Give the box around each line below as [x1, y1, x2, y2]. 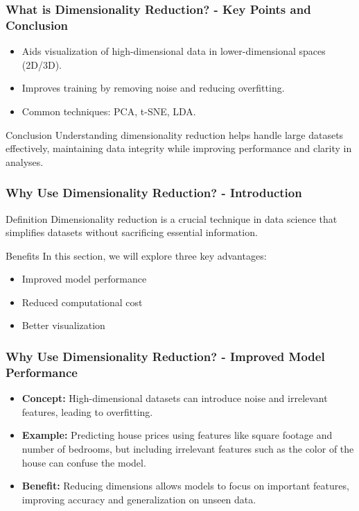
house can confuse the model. [21, 455, 146, 469]
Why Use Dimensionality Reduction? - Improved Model [6, 348, 325, 365]
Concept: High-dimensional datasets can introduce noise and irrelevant [21, 391, 328, 405]
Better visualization [21, 318, 105, 333]
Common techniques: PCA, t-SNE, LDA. [21, 103, 196, 118]
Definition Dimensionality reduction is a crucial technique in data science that [6, 211, 338, 226]
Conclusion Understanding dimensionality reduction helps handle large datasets [6, 127, 344, 142]
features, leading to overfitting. [21, 404, 153, 419]
